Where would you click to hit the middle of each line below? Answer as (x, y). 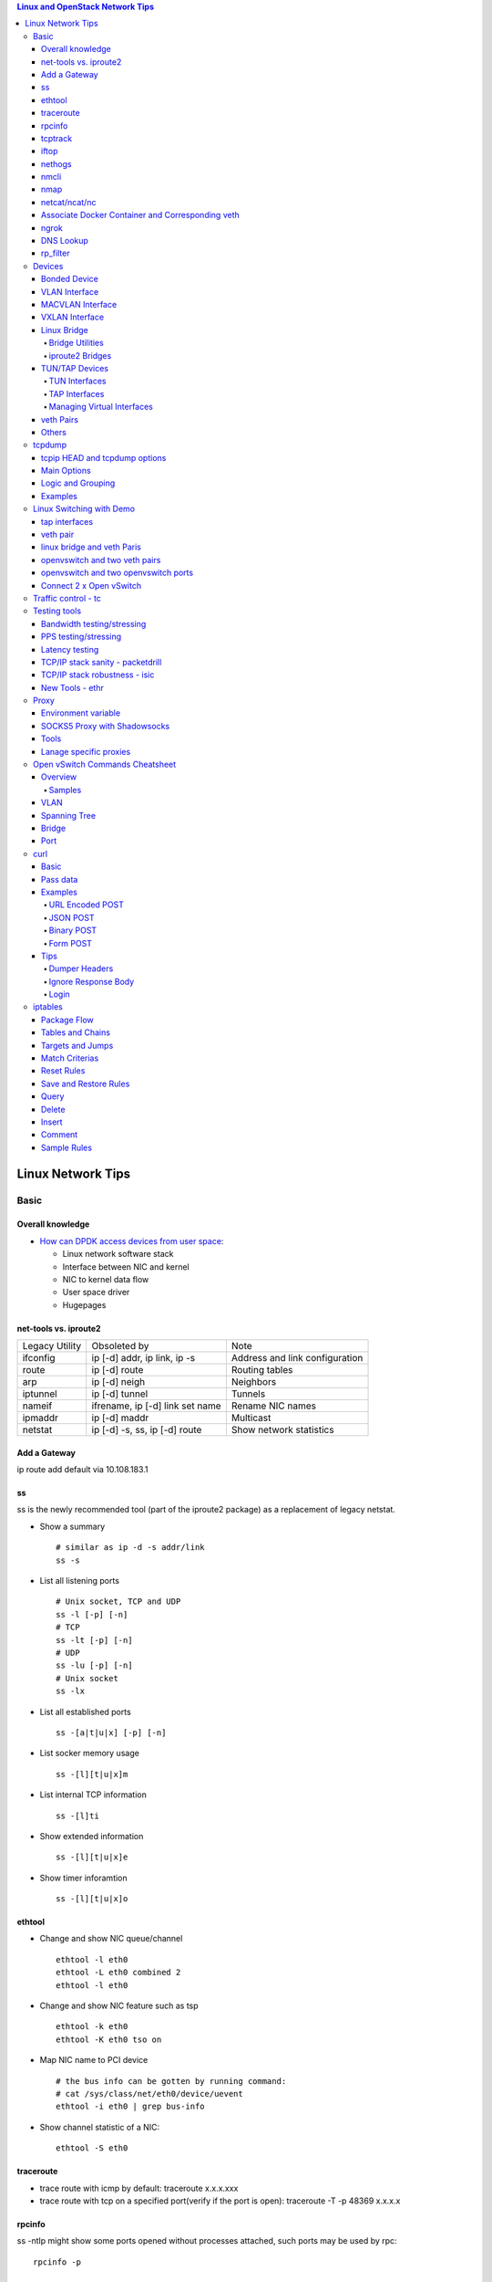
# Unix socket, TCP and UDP (118, 1602)
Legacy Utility (52, 1346)
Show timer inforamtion (83, 1878)
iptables (48, 1007)
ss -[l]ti (77, 1816)
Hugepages (84, 1304)
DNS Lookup (65, 241)
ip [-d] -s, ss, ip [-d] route (147, 1430)
